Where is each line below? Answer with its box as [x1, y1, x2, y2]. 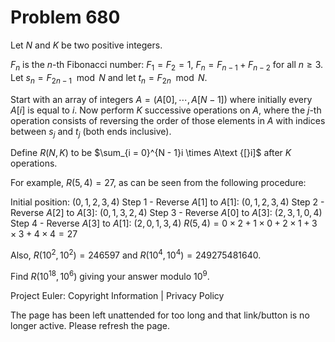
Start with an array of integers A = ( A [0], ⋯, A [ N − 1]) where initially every [10, 93, 313, 105]
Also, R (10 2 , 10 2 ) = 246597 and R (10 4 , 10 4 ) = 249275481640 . [10, 247, 262, 261]
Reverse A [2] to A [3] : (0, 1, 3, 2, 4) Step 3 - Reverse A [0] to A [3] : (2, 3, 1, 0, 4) [10, 207, 323, 219]
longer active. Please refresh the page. [10, 319, 171, 331]
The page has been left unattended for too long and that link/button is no [10, 309, 310, 321]
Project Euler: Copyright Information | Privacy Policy [10, 289, 225, 301]
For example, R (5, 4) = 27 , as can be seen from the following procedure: [10, 177, 307, 189]
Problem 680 [10, 6, 121, 29]
